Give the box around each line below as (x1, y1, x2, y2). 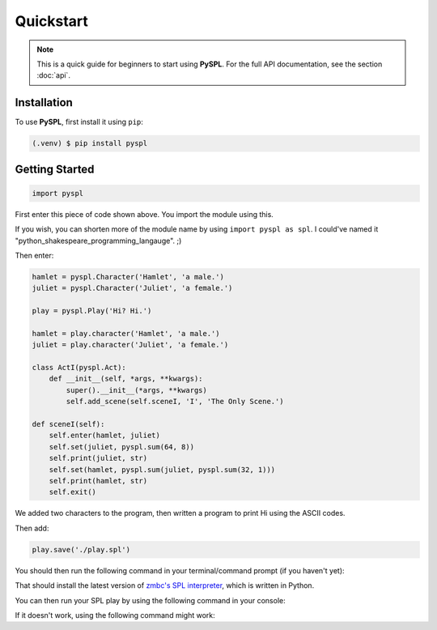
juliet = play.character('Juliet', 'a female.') (32, 340, 229, 350)
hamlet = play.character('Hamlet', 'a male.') (32, 329, 220, 338)
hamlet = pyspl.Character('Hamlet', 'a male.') (32, 272, 224, 281)
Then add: (15, 523, 49, 533)
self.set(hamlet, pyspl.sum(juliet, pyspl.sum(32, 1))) (49, 465, 276, 474)
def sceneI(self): (32, 419, 105, 429)
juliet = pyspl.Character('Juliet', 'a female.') (32, 283, 233, 293)
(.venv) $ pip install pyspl (32, 138, 148, 148)
